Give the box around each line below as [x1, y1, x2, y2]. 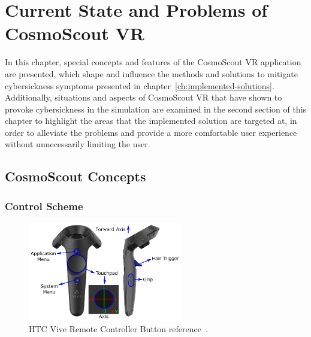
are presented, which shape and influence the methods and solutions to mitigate [5, 67, 298, 80]
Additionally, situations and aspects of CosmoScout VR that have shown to [5, 91, 282, 104]
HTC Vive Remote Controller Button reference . [29, 323, 208, 335]
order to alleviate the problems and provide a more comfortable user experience [5, 126, 297, 138]
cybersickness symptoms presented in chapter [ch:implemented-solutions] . [5, 79, 274, 92]
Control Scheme [5, 198, 83, 213]
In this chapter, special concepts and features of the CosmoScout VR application [5, 56, 301, 68]
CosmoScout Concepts [5, 167, 146, 186]
